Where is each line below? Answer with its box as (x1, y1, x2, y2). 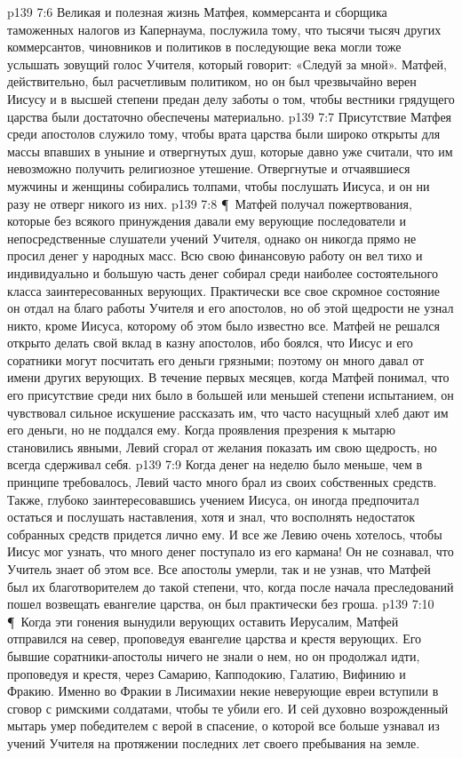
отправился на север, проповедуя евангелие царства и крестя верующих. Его (7, 629, 422, 648)
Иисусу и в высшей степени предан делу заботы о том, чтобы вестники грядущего (7, 89, 455, 108)
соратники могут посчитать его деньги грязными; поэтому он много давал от (7, 350, 425, 369)
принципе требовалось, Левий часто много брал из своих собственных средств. (7, 473, 437, 491)
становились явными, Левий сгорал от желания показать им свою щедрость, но (7, 437, 437, 456)
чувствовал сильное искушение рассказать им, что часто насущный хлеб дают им (7, 403, 449, 421)
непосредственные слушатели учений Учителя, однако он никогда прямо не (7, 228, 417, 247)
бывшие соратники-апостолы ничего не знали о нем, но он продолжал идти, (7, 646, 420, 665)
